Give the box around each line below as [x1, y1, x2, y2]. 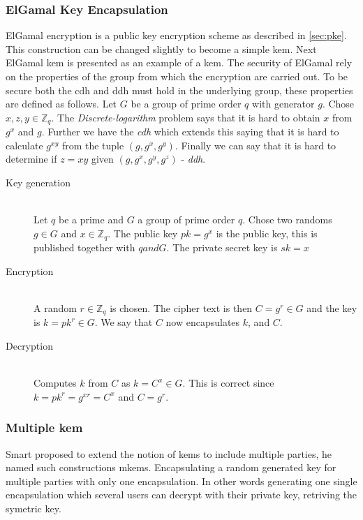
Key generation [6, 175, 71, 190]
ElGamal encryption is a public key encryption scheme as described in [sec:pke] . [6, 28, 347, 43]
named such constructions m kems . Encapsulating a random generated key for [6, 460, 336, 475]
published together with [34, 240, 135, 255]
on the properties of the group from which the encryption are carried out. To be [6, 69, 348, 83]
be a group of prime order [131, 96, 242, 111]
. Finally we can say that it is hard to [175, 138, 336, 152]
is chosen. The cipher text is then [110, 301, 253, 315]
